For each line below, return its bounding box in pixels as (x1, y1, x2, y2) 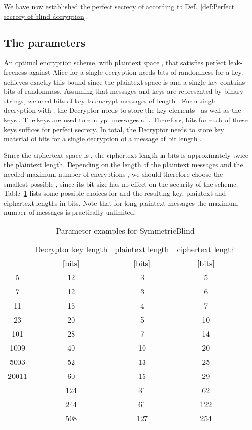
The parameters (4, 34, 86, 50)
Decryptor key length (35, 243, 108, 255)
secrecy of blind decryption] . (4, 11, 88, 21)
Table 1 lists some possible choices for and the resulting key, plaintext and (4, 188, 226, 198)
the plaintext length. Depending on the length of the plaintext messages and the (4, 159, 243, 170)
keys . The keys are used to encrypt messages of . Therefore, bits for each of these (4, 114, 248, 124)
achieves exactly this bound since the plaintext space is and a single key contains (4, 76, 245, 86)
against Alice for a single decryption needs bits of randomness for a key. (29, 67, 243, 77)
